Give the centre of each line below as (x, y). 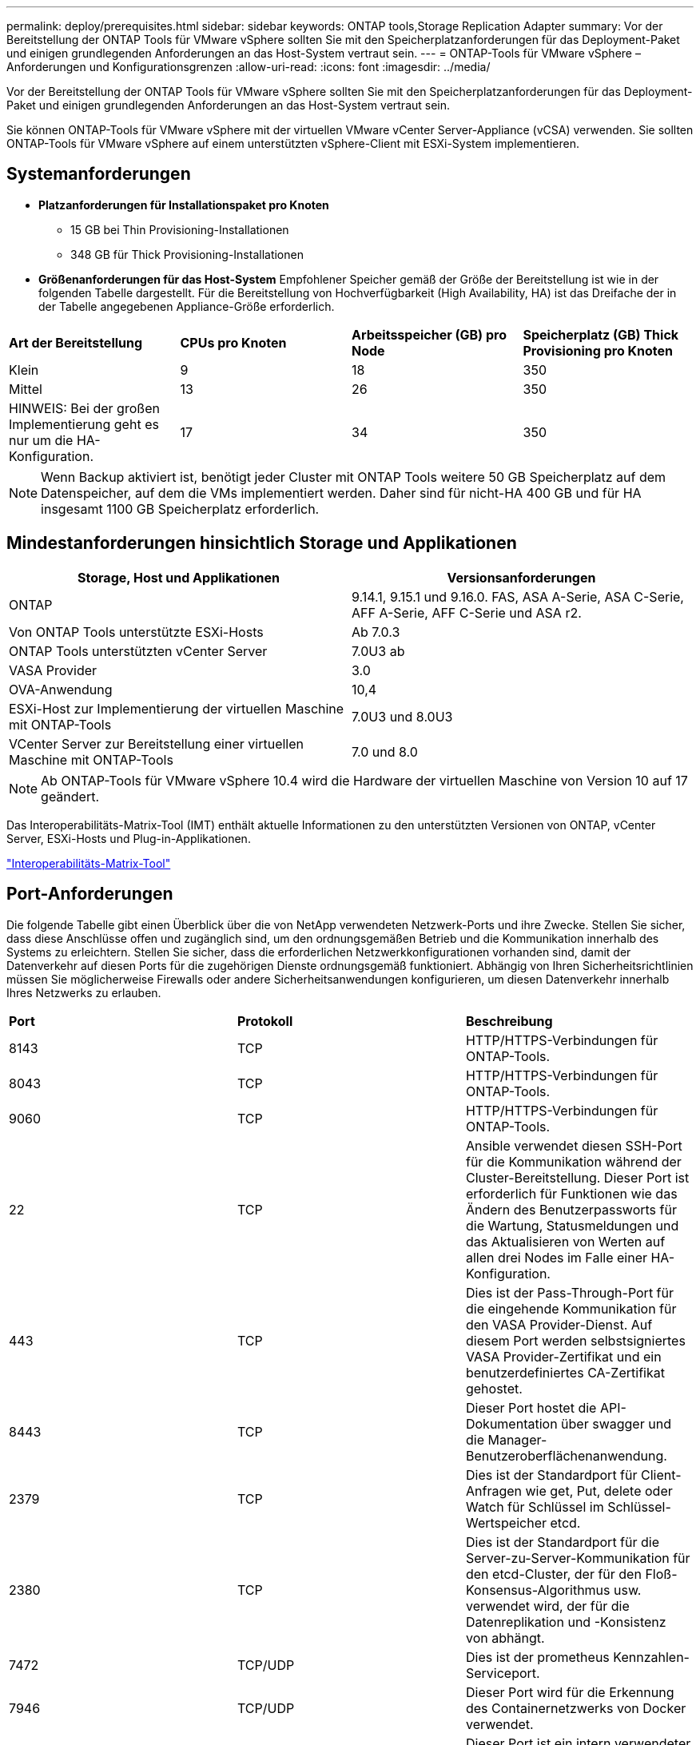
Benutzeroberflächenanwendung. (566, 1455)
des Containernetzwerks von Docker (576, 1708)
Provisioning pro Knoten (598, 350)
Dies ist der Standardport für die (563, 1542)
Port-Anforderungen (90, 894)
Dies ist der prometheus (537, 1657)
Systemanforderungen (99, 174)
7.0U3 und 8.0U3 (402, 716)
